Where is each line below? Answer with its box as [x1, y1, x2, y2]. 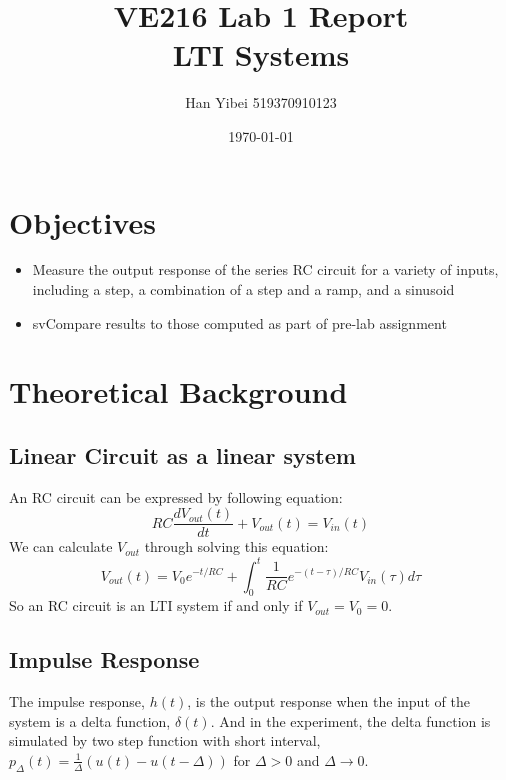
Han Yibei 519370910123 [185, 92, 337, 113]
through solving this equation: [144, 536, 329, 557]
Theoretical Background [9, 371, 348, 412]
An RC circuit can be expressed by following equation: [9, 486, 343, 507]
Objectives [9, 201, 156, 242]
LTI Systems [172, 34, 350, 75]
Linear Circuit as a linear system [9, 439, 356, 470]
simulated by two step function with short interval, [9, 730, 321, 751]
